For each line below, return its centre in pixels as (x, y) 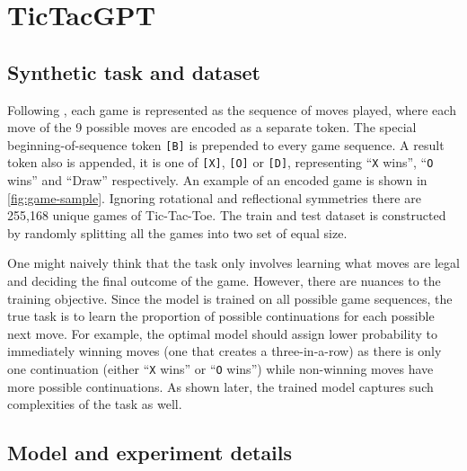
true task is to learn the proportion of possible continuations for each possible (221, 316)
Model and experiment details (150, 453)
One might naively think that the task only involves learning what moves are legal (233, 263)
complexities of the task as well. (95, 404)
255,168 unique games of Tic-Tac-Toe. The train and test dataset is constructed (227, 215)
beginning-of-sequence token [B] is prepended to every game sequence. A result (226, 144)
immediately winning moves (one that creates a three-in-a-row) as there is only (225, 351)
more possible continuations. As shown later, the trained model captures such (220, 386)
